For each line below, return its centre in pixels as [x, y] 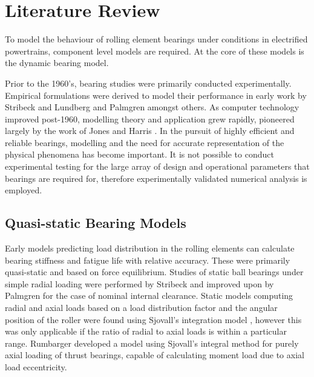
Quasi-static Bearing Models [96, 223]
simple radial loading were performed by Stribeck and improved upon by [139, 283]
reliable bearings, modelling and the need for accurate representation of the [145, 142]
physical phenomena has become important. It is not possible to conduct [139, 154]
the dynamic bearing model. [57, 63]
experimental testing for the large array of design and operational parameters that [157, 166]
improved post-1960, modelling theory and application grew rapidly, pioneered [150, 118]
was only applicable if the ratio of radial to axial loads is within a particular [146, 331]
